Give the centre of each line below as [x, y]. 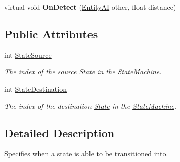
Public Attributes [51, 33]
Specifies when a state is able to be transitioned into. [86, 154]
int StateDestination [35, 88]
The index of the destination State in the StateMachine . [91, 105]
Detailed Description [59, 133]
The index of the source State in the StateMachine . [83, 72]
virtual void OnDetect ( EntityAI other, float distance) [90, 7]
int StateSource [28, 55]
